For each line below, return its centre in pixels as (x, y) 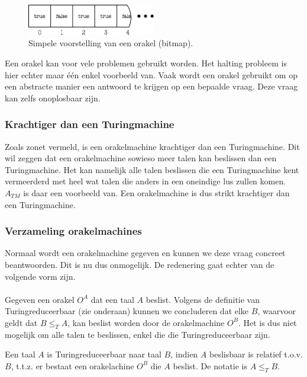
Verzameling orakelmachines (73, 231)
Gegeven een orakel (40, 299)
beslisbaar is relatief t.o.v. (256, 354)
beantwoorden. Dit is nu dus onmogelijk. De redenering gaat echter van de (140, 264)
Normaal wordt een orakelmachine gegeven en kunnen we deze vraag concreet (145, 253)
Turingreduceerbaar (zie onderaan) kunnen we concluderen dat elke (127, 311)
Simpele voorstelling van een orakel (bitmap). (111, 43)
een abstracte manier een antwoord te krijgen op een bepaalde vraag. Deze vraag (151, 86)
